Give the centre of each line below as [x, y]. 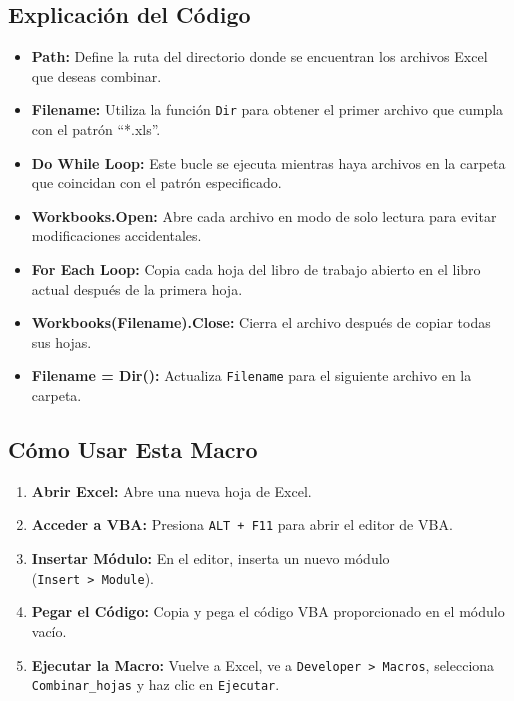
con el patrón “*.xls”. [96, 129]
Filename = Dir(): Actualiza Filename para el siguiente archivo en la [251, 375]
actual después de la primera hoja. [137, 288]
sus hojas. [61, 341]
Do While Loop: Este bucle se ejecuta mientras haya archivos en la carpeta [268, 162]
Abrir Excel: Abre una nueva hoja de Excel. [171, 490]
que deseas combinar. [96, 75]
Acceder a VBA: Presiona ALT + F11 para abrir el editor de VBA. [242, 524]
